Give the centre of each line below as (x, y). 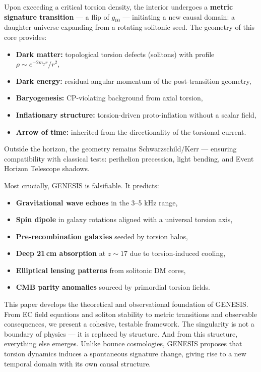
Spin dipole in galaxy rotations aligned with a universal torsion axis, (124, 219)
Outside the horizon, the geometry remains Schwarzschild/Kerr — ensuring (120, 149)
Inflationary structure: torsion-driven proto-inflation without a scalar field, (136, 114)
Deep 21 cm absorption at (61, 253)
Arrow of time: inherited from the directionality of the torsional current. (131, 131)
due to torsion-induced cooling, (178, 253)
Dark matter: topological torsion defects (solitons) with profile (115, 54)
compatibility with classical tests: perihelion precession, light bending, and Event (129, 158)
